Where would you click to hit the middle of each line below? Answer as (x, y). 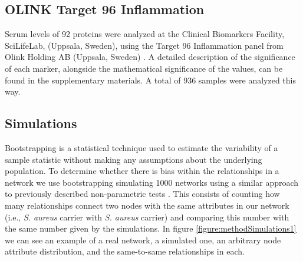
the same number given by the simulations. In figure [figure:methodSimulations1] (151, 228)
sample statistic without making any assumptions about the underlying (134, 159)
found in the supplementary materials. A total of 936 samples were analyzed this (150, 80)
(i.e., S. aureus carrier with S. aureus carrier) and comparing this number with (147, 217)
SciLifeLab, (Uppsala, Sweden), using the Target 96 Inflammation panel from (144, 45)
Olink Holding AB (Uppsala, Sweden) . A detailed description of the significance (150, 57)
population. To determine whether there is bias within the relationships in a (142, 171)
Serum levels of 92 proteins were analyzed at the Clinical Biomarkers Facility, (145, 34)
